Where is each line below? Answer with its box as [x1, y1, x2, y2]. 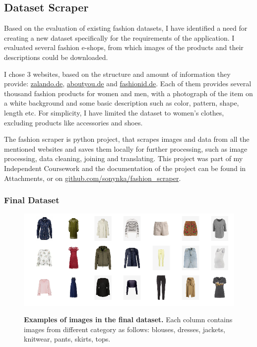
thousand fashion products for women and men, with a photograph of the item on [4, 88, 253, 98]
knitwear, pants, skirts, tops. [24, 334, 111, 344]
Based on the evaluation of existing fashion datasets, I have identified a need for [4, 23, 248, 33]
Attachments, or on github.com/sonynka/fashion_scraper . [4, 173, 181, 183]
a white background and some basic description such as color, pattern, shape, [4, 98, 239, 108]
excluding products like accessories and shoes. [4, 117, 143, 127]
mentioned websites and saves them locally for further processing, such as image [4, 143, 248, 154]
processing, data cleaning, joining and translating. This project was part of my [4, 153, 243, 164]
